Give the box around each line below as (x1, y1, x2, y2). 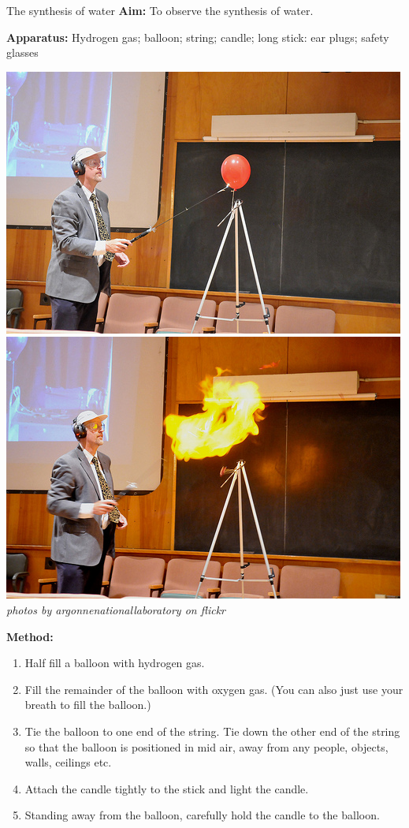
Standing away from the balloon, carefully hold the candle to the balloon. (24, 807, 380, 823)
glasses (6, 44, 39, 61)
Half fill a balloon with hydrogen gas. (24, 655, 205, 671)
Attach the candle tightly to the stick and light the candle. (24, 780, 309, 796)
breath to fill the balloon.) (24, 696, 151, 713)
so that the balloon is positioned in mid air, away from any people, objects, (24, 738, 389, 755)
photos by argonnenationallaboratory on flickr (6, 601, 226, 617)
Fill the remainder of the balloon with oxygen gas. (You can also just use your (24, 681, 403, 697)
